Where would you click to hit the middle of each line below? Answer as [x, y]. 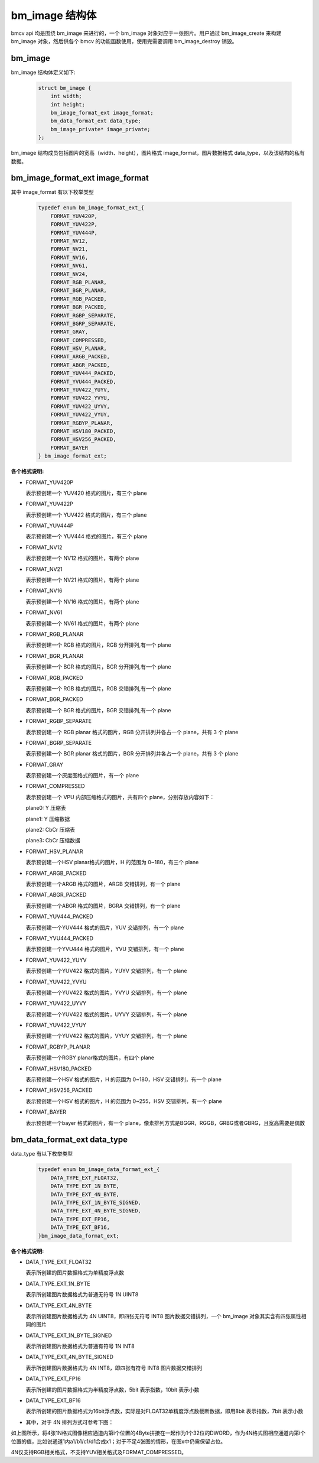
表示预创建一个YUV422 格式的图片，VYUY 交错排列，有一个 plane [106, 1036]
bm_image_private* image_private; [100, 129]
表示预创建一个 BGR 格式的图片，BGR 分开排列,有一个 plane [98, 667]
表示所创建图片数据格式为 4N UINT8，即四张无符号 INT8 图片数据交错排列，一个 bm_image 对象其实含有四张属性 [163, 1316]
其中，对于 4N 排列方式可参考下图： [70, 1422]
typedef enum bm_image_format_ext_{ [91, 208]
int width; [66, 96]
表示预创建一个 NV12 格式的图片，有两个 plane [82, 558]
